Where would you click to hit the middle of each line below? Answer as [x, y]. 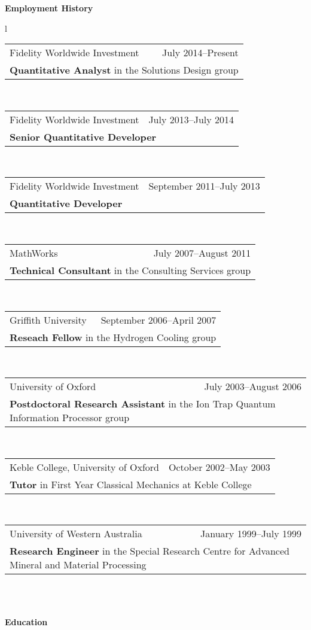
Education [26, 621]
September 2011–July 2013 [204, 186]
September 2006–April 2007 [158, 319]
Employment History [49, 8]
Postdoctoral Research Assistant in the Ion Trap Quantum [143, 404]
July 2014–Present [200, 53]
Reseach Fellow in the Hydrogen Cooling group [113, 337]
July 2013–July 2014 [191, 119]
